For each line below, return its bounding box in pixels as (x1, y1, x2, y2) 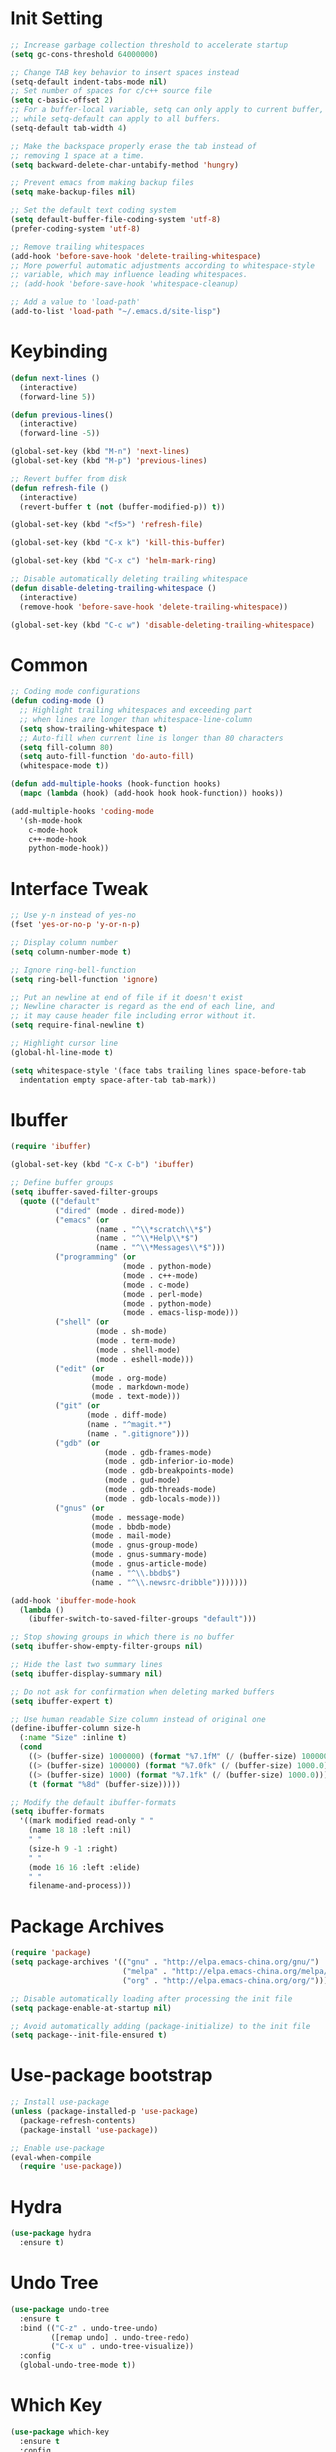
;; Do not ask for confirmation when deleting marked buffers (10, 1687, 275, 1697)
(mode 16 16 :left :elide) (28, 1862, 141, 1872)
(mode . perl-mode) (121, 1289, 203, 1299)
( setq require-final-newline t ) (10, 1020, 145, 1031)
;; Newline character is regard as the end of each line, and (10, 1002, 275, 1012)
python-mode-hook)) (28, 843, 110, 854)
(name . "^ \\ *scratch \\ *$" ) (95, 1224, 213, 1234)
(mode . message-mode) (90, 1512, 186, 1522)
